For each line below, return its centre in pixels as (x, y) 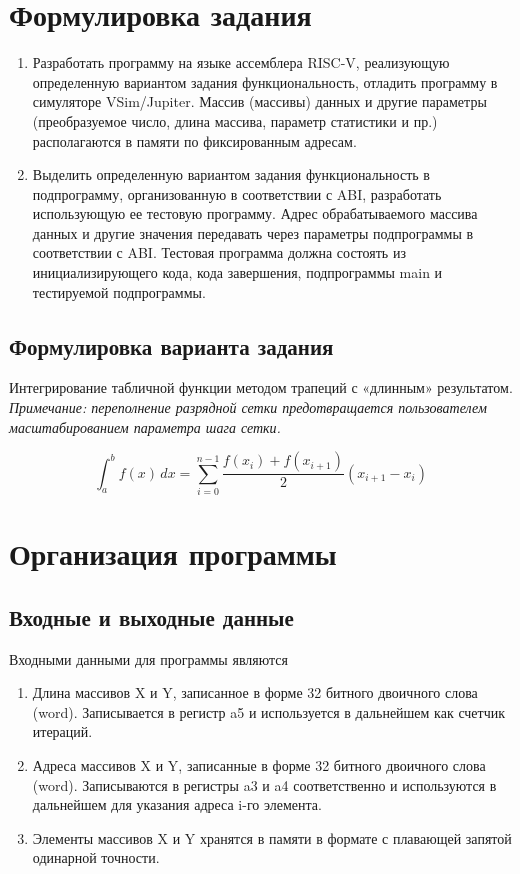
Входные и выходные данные (151, 616)
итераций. (62, 731)
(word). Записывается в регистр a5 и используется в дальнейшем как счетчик (269, 711)
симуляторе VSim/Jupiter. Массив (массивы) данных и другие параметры (259, 101)
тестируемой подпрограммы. (119, 291)
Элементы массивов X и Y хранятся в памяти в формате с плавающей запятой (272, 837)
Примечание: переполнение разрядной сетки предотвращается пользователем (248, 407)
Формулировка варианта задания (171, 345)
